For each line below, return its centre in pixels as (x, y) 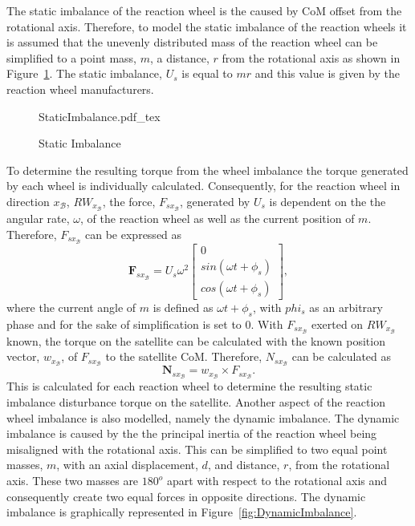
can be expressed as (134, 234)
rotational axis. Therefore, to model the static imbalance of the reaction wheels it (207, 26)
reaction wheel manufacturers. (80, 89)
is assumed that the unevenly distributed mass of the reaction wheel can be (192, 42)
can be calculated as (342, 356)
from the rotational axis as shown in (311, 57)
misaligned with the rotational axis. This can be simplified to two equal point (197, 449)
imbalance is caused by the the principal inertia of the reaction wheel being (192, 433)
